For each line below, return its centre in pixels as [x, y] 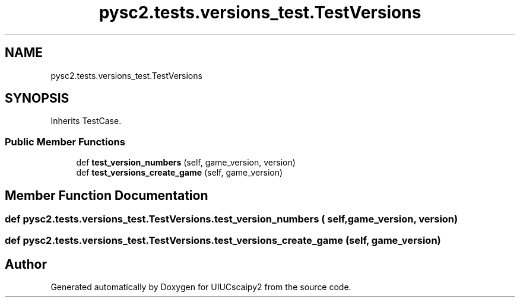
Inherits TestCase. [86, 121]
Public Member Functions [65, 142]
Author [26, 264]
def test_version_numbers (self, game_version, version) [186, 163]
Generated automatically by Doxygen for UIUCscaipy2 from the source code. [201, 287]
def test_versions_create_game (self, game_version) [180, 173]
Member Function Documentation [107, 195]
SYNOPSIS [37, 98]
